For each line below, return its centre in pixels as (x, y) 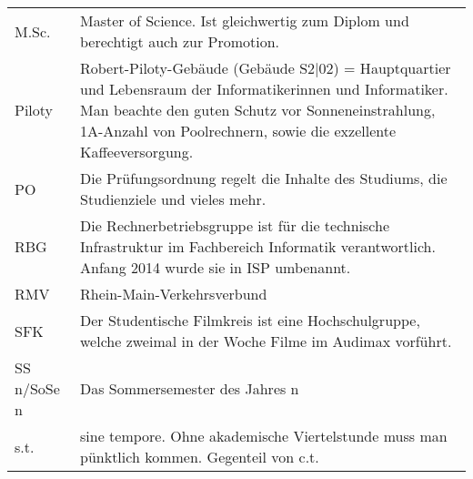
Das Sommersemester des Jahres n (190, 388)
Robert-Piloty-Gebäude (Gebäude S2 (198, 68)
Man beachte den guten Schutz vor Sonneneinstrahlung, (258, 110)
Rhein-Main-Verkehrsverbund (174, 294)
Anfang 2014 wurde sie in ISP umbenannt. (216, 267)
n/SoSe (37, 388)
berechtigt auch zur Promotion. (180, 41)
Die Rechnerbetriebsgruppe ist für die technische (235, 225)
